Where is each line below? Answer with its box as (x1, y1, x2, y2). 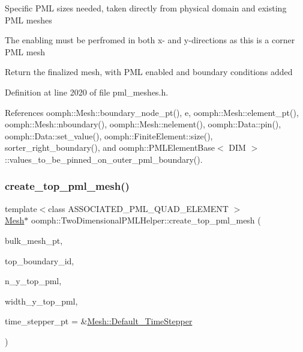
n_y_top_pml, (5, 275, 62, 287)
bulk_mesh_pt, (5, 234, 63, 246)
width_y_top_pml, (5, 294, 78, 307)
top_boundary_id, (5, 254, 74, 267)
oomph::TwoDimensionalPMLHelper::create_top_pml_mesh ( (31, 214, 261, 226)
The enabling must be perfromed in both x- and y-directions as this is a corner (5, 34, 295, 46)
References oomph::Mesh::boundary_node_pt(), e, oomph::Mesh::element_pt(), (5, 106, 299, 118)
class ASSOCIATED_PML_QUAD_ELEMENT (48, 202, 229, 214)
